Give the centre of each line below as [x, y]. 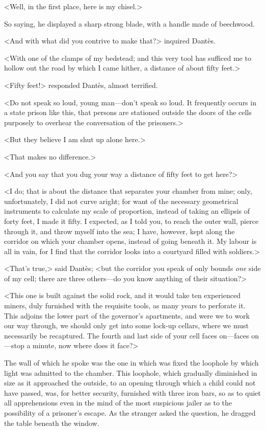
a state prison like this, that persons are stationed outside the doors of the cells [128, 112]
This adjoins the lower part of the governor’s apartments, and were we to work [127, 315]
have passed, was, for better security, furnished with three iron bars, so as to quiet [132, 392]
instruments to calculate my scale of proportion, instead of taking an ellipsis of [127, 211]
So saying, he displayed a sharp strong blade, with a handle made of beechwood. [129, 23]
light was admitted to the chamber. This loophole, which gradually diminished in [131, 372]
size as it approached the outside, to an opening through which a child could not [130, 383]
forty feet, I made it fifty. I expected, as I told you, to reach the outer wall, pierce [131, 221]
